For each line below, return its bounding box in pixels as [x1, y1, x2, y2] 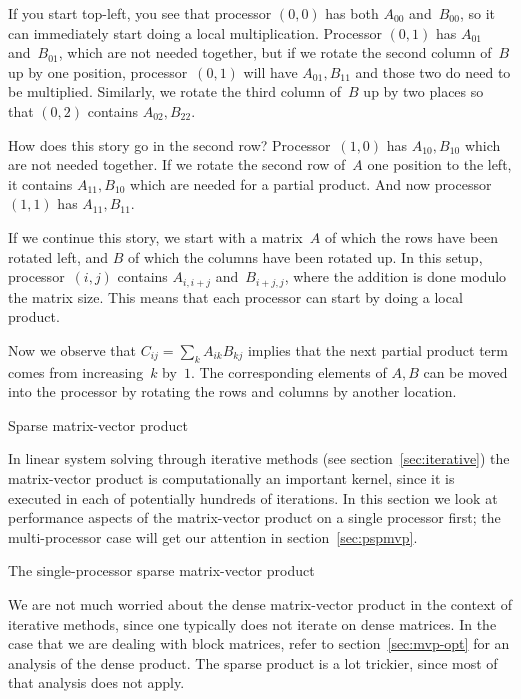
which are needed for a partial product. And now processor [130, 173, 492, 194]
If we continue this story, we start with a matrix [8, 226, 303, 247]
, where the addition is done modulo [284, 266, 507, 287]
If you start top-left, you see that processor [8, 3, 272, 23]
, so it [459, 3, 495, 23]
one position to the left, [367, 154, 512, 175]
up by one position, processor [8, 61, 188, 82]
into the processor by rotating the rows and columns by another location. [8, 381, 457, 402]
